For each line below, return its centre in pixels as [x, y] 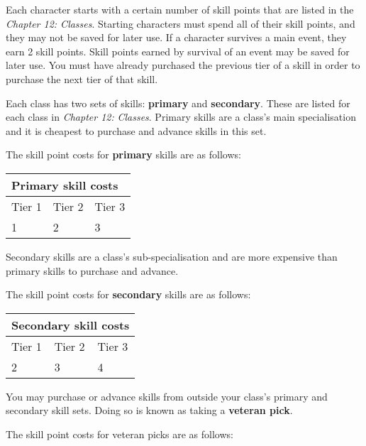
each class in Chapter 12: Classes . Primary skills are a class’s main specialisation [181, 117]
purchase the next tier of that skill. [82, 78]
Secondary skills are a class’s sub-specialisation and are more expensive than [172, 256]
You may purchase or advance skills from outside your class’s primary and [167, 396]
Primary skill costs [65, 185]
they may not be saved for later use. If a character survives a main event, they [176, 37]
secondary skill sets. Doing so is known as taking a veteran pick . [149, 410]
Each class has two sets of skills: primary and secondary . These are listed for [178, 103]
